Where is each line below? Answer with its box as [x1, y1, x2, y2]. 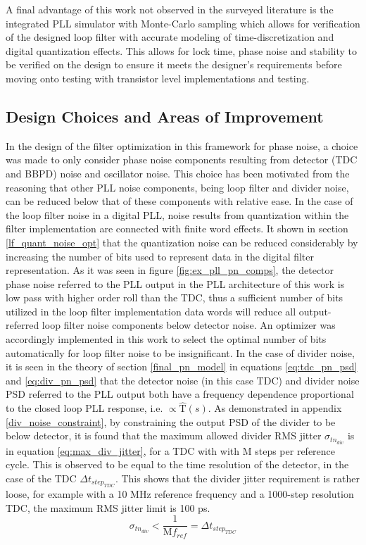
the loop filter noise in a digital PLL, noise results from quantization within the [6, 207, 349, 222]
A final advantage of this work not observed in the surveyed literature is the [6, 2, 334, 16]
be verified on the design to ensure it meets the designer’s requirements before [6, 57, 342, 72]
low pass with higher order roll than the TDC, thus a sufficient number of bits [6, 290, 343, 305]
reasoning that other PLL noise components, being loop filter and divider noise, [6, 180, 349, 194]
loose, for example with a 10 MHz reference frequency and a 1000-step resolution [6, 487, 354, 501]
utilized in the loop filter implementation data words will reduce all [6, 303, 296, 318]
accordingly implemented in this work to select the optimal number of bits [6, 332, 327, 346]
